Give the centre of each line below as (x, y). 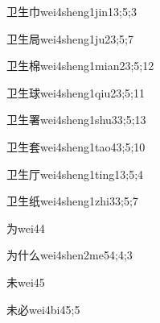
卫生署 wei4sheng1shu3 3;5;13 (76, 120)
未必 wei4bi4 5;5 (43, 309)
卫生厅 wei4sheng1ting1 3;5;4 (75, 174)
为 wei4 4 (26, 228)
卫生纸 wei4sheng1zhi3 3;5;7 (72, 201)
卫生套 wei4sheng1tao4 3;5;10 (76, 146)
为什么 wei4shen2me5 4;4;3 (70, 255)
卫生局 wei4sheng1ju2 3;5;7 (70, 38)
